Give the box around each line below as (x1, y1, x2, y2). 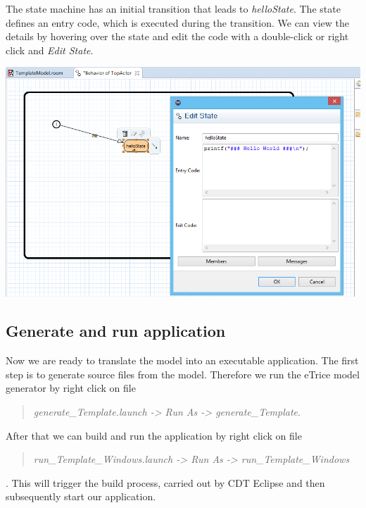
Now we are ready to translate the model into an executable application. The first (6, 353, 359, 368)
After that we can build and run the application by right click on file (6, 428, 302, 442)
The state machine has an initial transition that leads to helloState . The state (6, 1, 341, 16)
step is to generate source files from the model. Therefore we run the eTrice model (6, 366, 360, 381)
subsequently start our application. (6, 489, 156, 504)
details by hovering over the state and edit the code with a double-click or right (6, 29, 349, 44)
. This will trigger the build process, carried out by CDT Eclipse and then (6, 475, 325, 490)
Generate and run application (6, 320, 226, 342)
